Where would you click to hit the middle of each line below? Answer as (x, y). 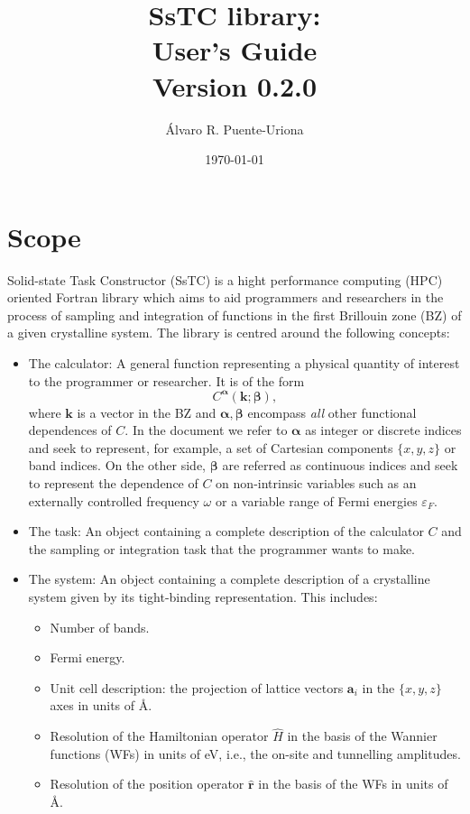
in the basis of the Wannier (362, 736)
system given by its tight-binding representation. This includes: (203, 597)
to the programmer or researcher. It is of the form (166, 380)
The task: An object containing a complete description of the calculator (226, 531)
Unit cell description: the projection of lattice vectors (197, 687)
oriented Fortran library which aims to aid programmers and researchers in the (226, 297)
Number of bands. (100, 627)
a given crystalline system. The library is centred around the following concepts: (229, 333)
